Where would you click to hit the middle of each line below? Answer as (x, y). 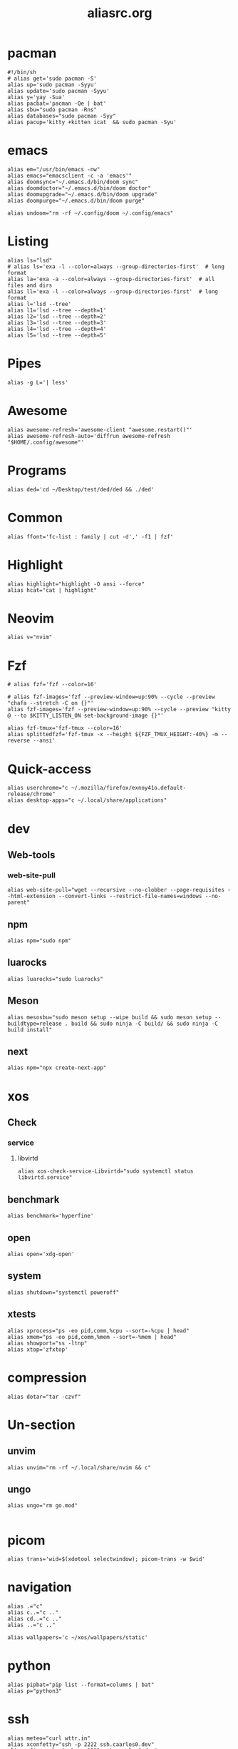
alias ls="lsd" (30, 260)
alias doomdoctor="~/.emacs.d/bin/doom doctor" (79, 188)
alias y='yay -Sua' (36, 97)
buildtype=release (35, 1024)
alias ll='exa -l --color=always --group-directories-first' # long (113, 291)
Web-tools (31, 855)
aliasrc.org (120, 13)
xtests (22, 1314)
